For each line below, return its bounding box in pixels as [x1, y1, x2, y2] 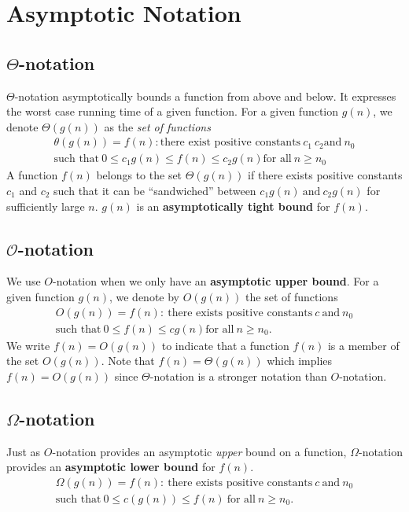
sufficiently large [6, 197, 85, 214]
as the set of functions [104, 118, 211, 134]
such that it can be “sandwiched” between [53, 182, 256, 199]
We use [6, 273, 41, 289]
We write [6, 337, 50, 353]
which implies [267, 352, 333, 369]
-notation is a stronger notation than [149, 367, 327, 384]
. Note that [101, 352, 155, 369]
